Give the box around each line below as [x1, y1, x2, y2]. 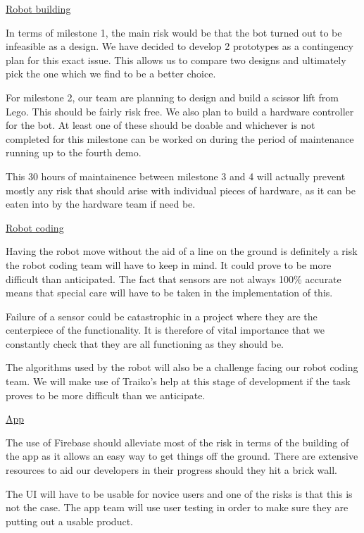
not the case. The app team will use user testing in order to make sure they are [6, 500, 349, 515]
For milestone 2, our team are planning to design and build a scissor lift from [6, 89, 339, 104]
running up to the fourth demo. [6, 145, 142, 160]
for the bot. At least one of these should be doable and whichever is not [6, 118, 315, 132]
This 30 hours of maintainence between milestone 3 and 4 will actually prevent [6, 168, 346, 183]
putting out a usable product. [6, 513, 133, 528]
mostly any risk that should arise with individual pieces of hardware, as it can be [6, 182, 356, 197]
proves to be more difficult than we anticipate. [6, 387, 206, 402]
